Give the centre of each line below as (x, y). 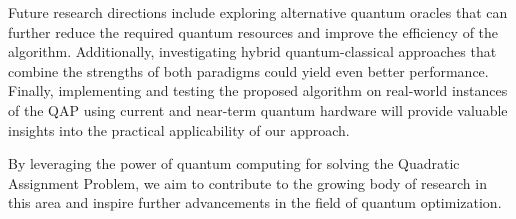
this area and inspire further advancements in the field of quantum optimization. (255, 202)
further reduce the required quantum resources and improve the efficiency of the (253, 31)
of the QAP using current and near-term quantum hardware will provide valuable (258, 109)
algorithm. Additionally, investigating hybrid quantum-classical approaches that (252, 51)
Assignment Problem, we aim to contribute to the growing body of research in (247, 182)
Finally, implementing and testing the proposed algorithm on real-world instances (258, 90)
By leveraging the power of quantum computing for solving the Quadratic (234, 163)
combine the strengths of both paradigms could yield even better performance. (248, 70)
